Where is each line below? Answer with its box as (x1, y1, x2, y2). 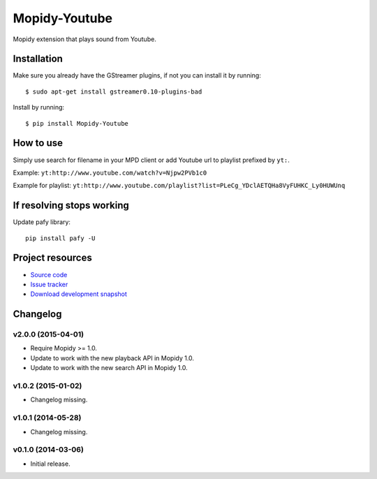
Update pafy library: (13, 218, 71, 226)
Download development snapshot (30, 290, 127, 298)
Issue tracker (30, 280, 68, 288)
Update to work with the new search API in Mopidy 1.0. (30, 364, 188, 372)
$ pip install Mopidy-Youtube (25, 119, 129, 127)
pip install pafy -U (25, 234, 96, 242)
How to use (13, 137, 63, 149)
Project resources (13, 252, 92, 264)
